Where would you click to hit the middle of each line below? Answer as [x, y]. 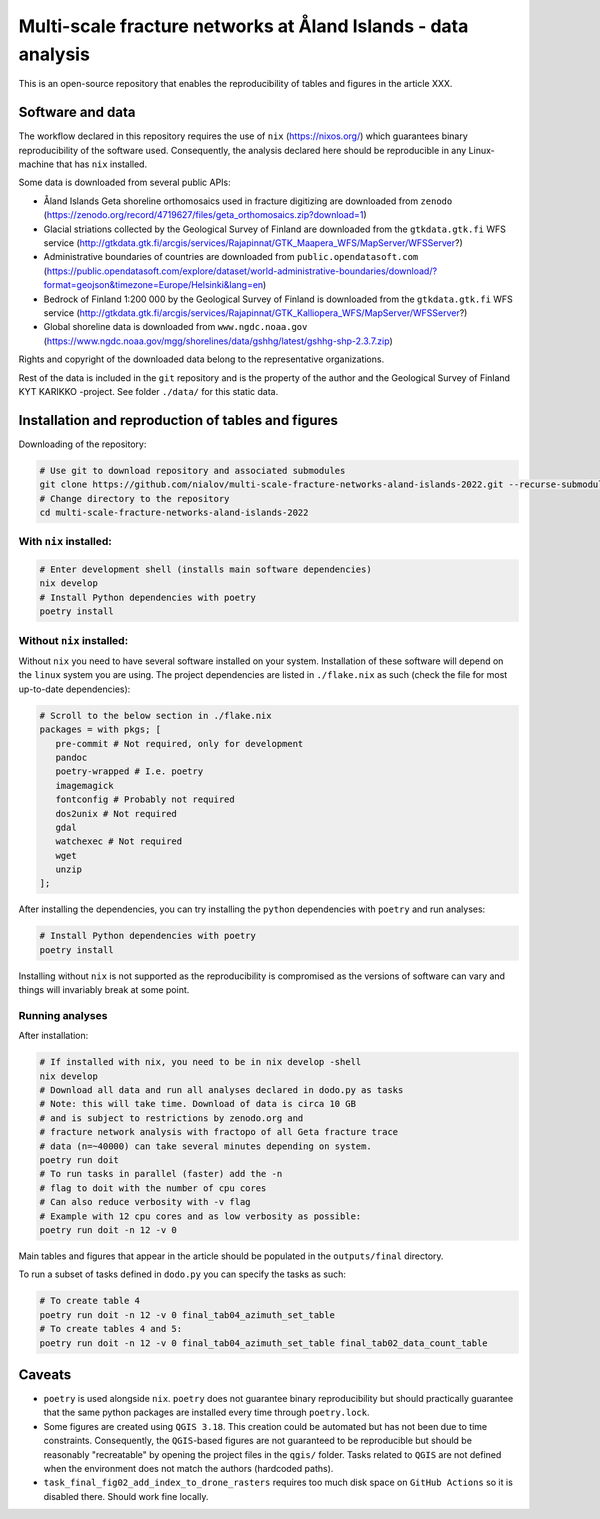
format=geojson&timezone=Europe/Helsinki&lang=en [153, 285]
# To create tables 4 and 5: [111, 1329]
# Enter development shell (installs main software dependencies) [205, 569]
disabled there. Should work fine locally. [126, 1496]
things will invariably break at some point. [104, 990]
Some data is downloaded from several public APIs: [125, 182]
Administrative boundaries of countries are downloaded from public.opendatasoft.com [231, 257]
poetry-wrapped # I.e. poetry [129, 771]
